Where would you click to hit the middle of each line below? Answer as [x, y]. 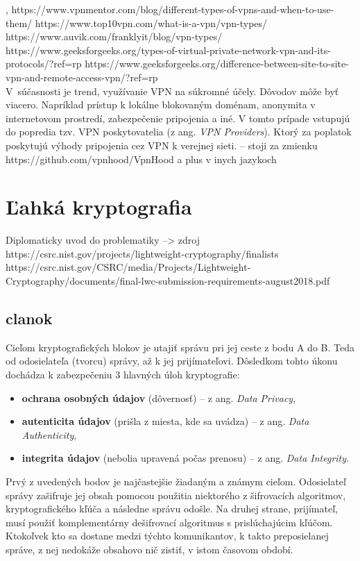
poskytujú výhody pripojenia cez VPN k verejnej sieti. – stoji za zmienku [162, 145]
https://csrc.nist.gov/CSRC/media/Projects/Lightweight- [128, 267]
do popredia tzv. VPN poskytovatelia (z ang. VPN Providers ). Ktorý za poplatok [179, 132]
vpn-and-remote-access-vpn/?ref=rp [82, 77]
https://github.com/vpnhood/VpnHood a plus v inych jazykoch [141, 159]
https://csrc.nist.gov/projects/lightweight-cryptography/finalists [142, 253]
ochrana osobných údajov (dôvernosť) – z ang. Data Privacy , [159, 397]
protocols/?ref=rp [44, 64]
